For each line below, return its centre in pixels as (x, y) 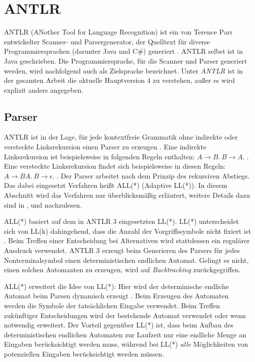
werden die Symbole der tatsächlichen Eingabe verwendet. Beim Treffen (112, 305)
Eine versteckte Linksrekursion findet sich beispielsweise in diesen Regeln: (115, 166)
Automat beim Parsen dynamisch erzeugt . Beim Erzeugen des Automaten (116, 296)
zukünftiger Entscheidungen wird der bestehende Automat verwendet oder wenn (125, 315)
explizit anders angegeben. (44, 90)
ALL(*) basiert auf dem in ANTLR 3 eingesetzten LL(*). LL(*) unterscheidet (122, 221)
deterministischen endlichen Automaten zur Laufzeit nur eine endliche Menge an (125, 334)
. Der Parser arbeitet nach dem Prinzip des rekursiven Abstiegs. (153, 175)
